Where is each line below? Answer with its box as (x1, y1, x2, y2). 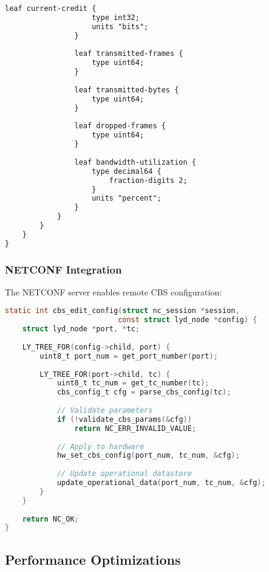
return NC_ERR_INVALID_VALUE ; (74, 424, 197, 433)
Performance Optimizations (5, 550, 181, 568)
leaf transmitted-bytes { (74, 85, 179, 94)
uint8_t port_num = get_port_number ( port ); (39, 351, 218, 360)
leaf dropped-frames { (74, 122, 166, 131)
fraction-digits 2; (109, 176, 188, 185)
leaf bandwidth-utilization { (74, 157, 196, 167)
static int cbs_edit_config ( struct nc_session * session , (5, 306, 240, 315)
